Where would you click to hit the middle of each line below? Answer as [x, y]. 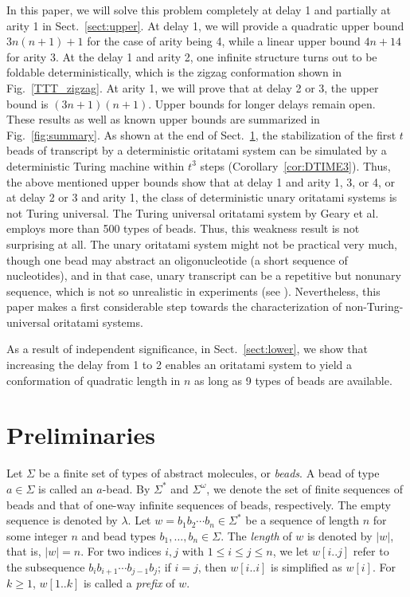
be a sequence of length [303, 520]
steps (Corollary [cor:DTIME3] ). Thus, [295, 165]
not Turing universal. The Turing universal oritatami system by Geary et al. [193, 212]
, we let [291, 551]
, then [212, 566]
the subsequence [46, 566]
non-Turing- [374, 306]
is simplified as [307, 566]
